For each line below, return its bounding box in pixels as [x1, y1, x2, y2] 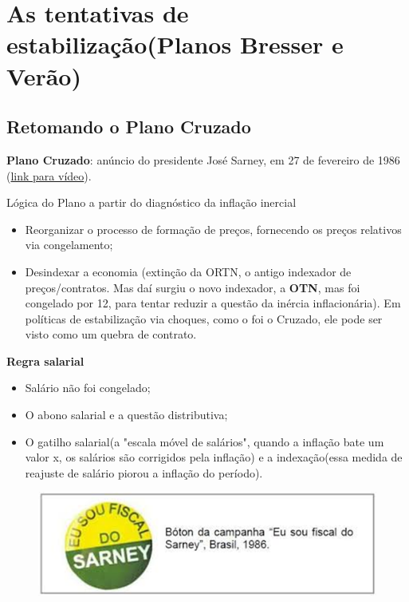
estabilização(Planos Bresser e [6, 28, 344, 61]
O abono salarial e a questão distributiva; [25, 406, 228, 423]
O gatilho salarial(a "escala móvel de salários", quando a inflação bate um [25, 433, 384, 450]
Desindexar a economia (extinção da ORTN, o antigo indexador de [25, 263, 352, 279]
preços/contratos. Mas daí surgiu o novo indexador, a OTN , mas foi [25, 279, 360, 295]
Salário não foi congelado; [25, 379, 151, 396]
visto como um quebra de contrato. [25, 326, 197, 343]
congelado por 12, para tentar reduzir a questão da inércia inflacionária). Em [25, 295, 401, 311]
